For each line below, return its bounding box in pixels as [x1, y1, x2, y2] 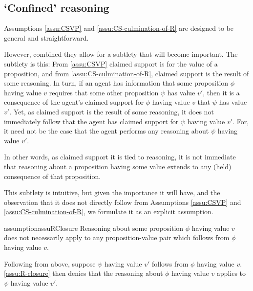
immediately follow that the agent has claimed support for [4, 116, 179, 126]
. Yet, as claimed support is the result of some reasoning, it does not [9, 106, 214, 116]
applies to [216, 268, 246, 278]
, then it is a [203, 87, 240, 97]
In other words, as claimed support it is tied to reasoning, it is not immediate [4, 152, 236, 162]
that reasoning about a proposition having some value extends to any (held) [4, 161, 232, 171]
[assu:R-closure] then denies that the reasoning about [4, 268, 163, 278]
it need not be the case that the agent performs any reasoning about [4, 126, 209, 136]
